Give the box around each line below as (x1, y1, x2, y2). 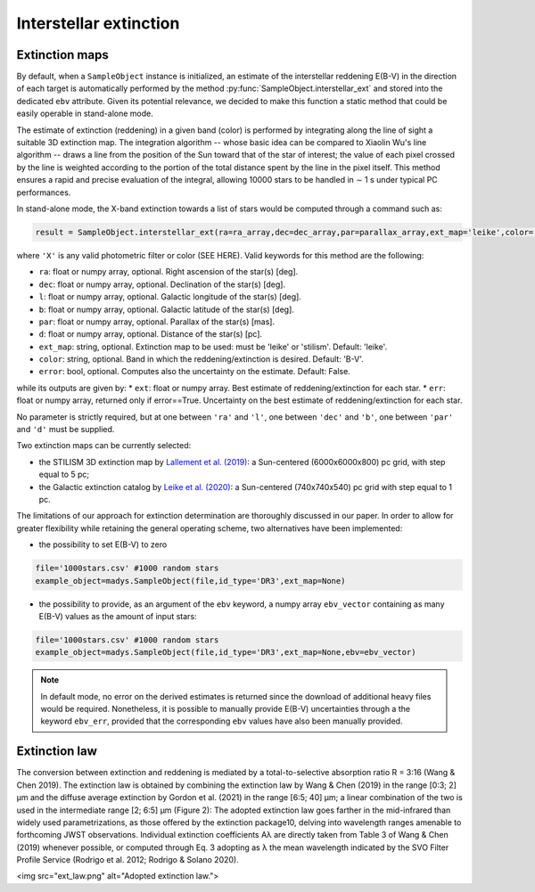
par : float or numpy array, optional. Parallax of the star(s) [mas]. (38, 316, 276, 327)
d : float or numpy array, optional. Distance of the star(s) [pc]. (38, 329, 263, 340)
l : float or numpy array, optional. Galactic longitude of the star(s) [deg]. (38, 291, 302, 302)
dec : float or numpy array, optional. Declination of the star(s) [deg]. (38, 279, 285, 290)
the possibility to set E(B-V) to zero (38, 539, 168, 550)
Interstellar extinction (16, 13, 180, 33)
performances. (16, 187, 71, 198)
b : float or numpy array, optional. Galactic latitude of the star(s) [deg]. (38, 304, 294, 315)
